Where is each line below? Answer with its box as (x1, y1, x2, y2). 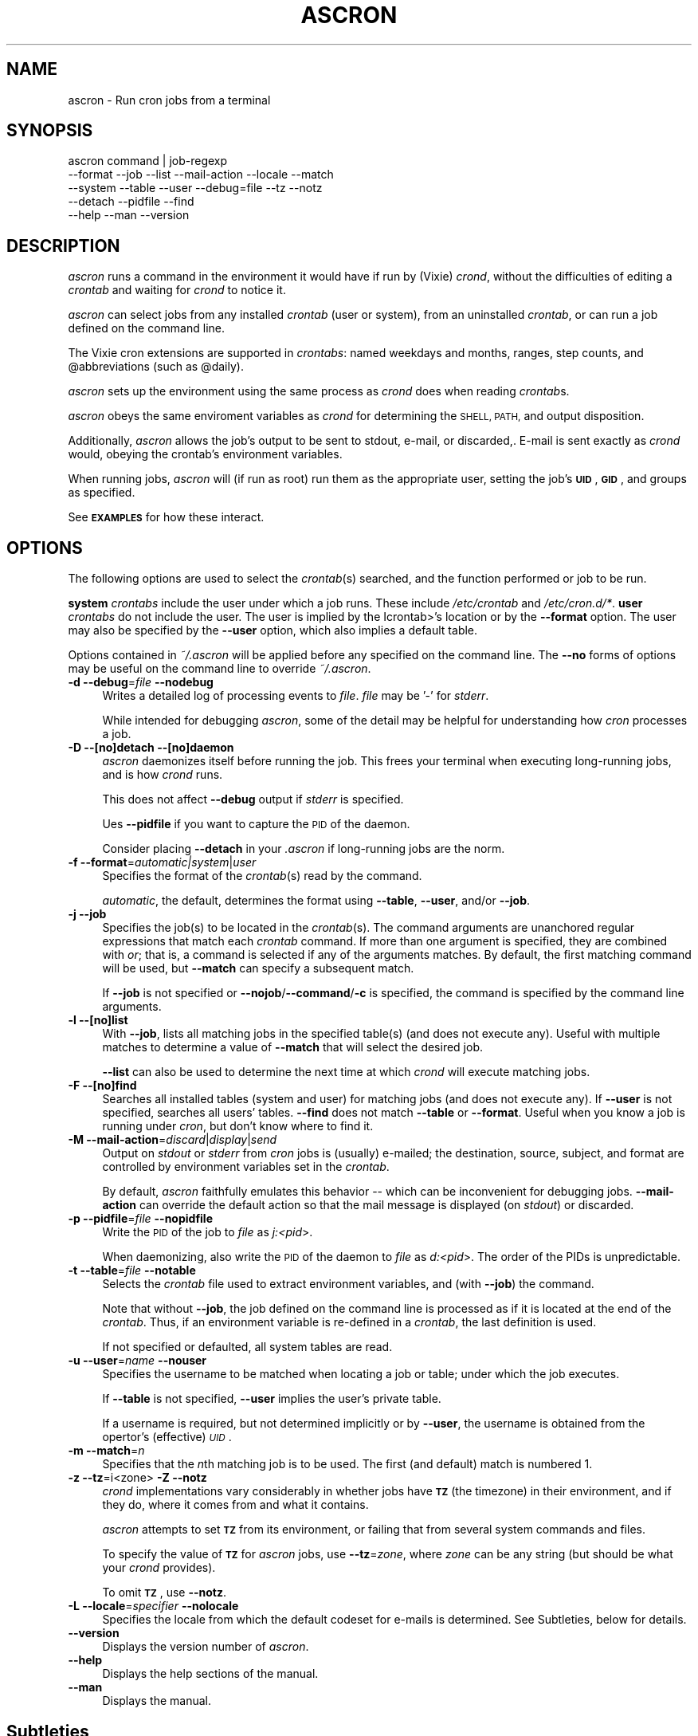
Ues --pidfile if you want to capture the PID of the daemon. (102, 817, 410, 831)
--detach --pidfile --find (68, 194, 194, 209)
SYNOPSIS (6, 120, 93, 141)
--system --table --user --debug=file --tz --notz (68, 181, 323, 195)
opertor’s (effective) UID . (102, 1430, 232, 1444)
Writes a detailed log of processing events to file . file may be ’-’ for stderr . (102, 689, 489, 703)
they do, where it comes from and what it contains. (102, 1498, 369, 1512)
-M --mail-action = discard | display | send (68, 1133, 277, 1147)
